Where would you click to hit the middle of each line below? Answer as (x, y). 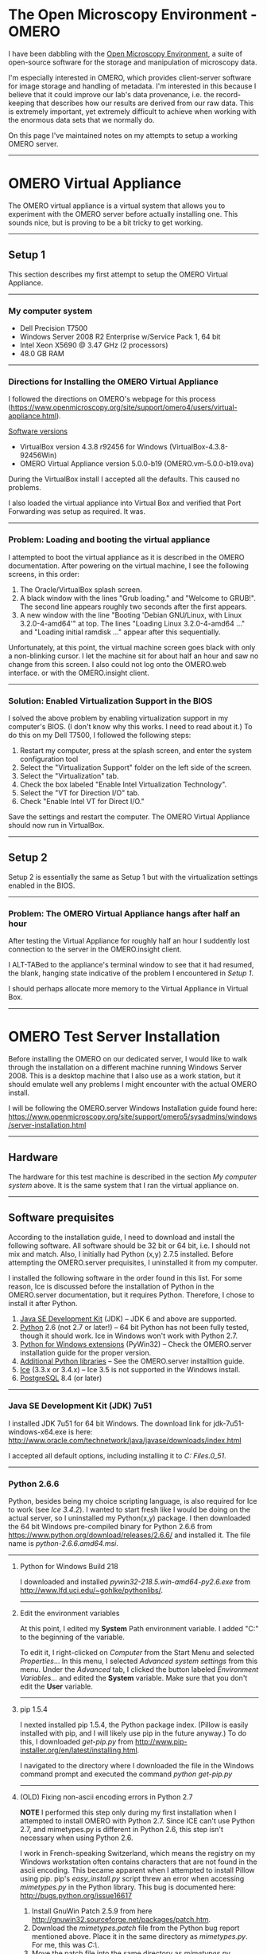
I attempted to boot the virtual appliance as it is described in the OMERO (126, 557)
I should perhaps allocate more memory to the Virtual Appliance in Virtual (128, 988)
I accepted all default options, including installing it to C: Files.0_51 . (117, 1455)
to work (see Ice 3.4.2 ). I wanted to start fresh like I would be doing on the (129, 1510)
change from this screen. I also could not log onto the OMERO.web (117, 664)
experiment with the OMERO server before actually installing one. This (123, 214)
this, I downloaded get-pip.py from (76, 1742)
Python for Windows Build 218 (69, 1567)
